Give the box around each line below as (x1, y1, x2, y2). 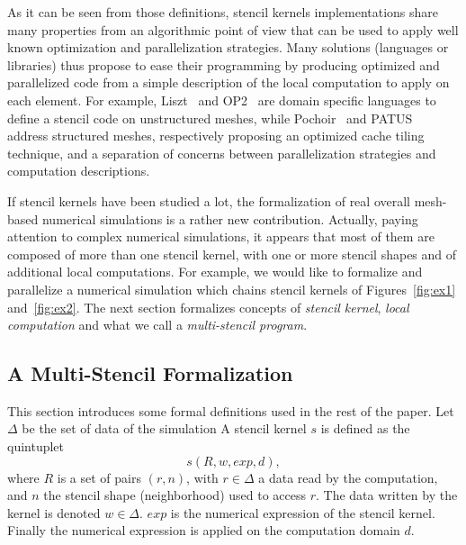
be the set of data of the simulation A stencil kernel (22, 419, 307, 438)
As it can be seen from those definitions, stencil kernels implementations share (7, 3, 439, 21)
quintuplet (7, 437, 65, 456)
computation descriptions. (7, 161, 150, 180)
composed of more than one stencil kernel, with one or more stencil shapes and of (7, 244, 457, 263)
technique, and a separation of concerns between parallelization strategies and (7, 143, 436, 162)
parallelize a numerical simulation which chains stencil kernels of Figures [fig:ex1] (7, 279, 456, 298)
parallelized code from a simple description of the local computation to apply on (7, 73, 450, 92)
